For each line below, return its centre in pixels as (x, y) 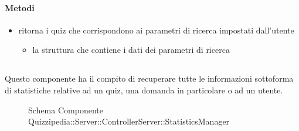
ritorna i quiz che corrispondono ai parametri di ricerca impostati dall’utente (156, 30)
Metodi (20, 7)
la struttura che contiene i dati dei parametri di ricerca (131, 50)
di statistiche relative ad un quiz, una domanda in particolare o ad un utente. (144, 90)
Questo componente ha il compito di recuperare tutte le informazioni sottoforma (149, 78)
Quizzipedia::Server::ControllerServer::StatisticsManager (129, 121)
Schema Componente (66, 110)
